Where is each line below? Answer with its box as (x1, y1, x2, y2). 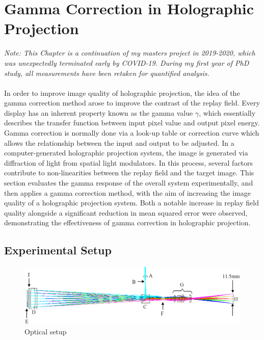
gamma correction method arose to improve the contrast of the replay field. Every (4, 97, 260, 108)
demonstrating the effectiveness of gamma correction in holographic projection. (4, 217, 251, 228)
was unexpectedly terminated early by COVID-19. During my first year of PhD (4, 57, 249, 68)
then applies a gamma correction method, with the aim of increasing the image (4, 187, 251, 198)
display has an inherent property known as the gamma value (4, 107, 193, 118)
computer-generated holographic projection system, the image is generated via (4, 147, 248, 158)
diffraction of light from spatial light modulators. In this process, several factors (4, 157, 253, 168)
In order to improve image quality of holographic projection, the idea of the (4, 87, 240, 98)
